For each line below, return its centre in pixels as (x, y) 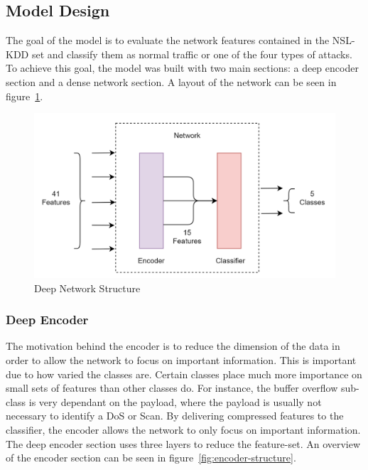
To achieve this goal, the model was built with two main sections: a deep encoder (182, 68)
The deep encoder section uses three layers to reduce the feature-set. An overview (183, 443)
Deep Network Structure (87, 288)
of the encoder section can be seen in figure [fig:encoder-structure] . (151, 458)
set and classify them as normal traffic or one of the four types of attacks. (192, 54)
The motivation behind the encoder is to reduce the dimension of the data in (173, 346)
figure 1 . (25, 96)
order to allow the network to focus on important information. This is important (181, 360)
